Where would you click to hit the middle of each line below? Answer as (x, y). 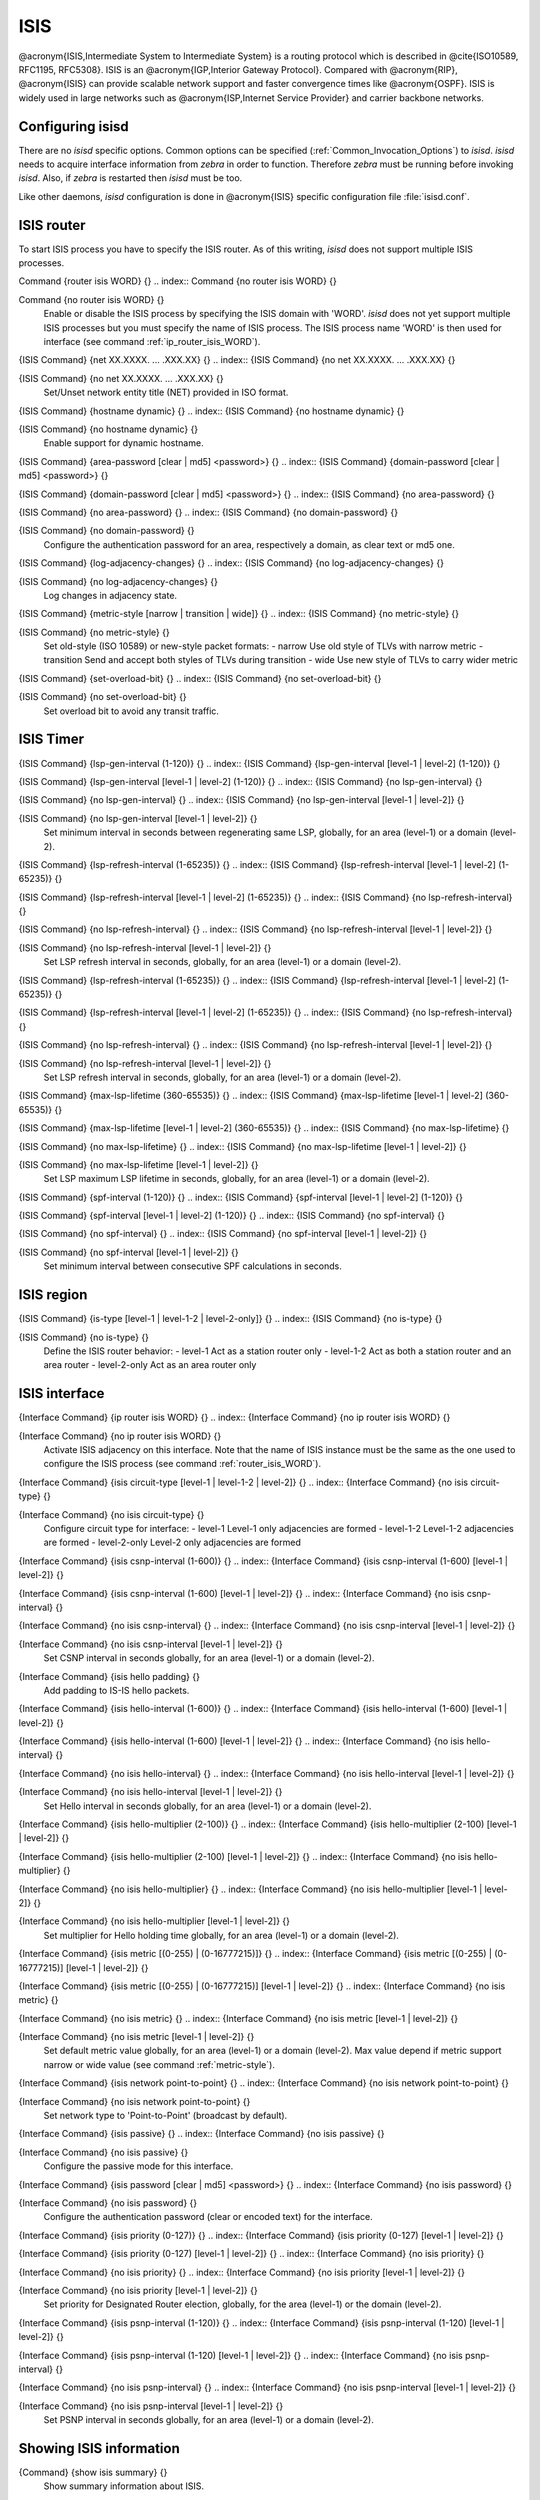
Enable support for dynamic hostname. (123, 443)
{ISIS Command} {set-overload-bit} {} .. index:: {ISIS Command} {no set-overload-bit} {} (200, 678)
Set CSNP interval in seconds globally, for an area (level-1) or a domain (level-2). (209, 1658)
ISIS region (53, 1295)
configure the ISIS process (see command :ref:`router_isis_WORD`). (182, 1464)
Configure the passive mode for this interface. (138, 2166)
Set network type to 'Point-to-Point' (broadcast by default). (165, 2116)
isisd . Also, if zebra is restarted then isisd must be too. (130, 178)
